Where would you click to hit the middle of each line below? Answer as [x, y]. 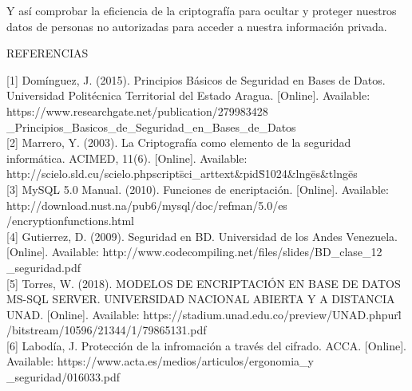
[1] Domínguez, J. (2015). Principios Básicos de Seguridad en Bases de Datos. [196, 79]
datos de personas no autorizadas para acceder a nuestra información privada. [197, 26]
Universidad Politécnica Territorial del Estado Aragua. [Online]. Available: [188, 95]
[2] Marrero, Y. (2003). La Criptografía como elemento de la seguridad [179, 142]
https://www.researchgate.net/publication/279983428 [137, 111]
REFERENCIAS [48, 53]
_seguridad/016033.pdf [63, 377]
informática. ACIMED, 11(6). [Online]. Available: [127, 158]
